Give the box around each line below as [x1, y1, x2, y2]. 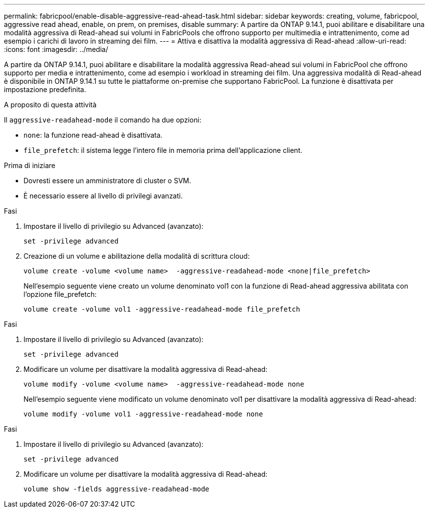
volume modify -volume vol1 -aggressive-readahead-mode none [24, 410, 263, 418]
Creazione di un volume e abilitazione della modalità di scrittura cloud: [24, 252, 250, 260]
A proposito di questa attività [4, 100, 97, 109]
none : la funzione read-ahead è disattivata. [24, 131, 163, 139]
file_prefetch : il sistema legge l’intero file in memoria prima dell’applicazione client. [24, 146, 303, 154]
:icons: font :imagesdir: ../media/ [4, 45, 108, 53]
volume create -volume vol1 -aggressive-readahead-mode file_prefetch [24, 305, 300, 313]
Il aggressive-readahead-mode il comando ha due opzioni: [4, 116, 202, 124]
